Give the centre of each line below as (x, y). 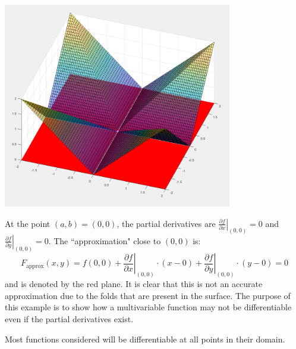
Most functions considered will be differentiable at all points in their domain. (145, 339)
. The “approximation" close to (105, 240)
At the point (28, 223)
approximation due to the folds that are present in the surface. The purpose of (148, 295)
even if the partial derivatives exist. (69, 319)
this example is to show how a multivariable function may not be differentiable (148, 307)
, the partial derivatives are (166, 223)
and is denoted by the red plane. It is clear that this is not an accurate (134, 284)
